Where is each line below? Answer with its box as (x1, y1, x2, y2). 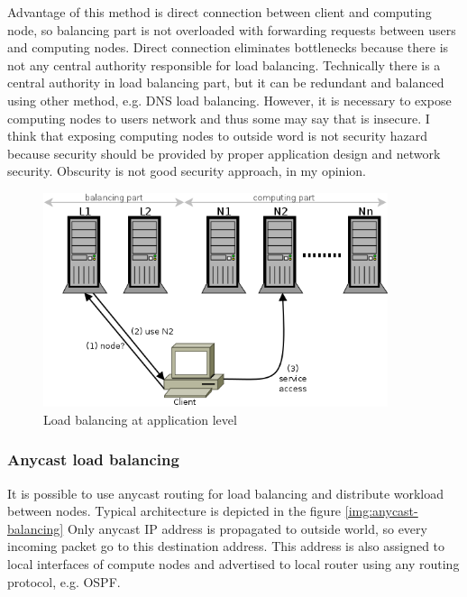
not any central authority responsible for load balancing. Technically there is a (7, 55, 441, 74)
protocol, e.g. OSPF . (7, 572, 121, 591)
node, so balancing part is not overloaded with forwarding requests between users (7, 20, 456, 39)
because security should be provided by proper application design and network (7, 143, 441, 162)
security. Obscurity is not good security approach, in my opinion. (7, 161, 366, 180)
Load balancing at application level (43, 409, 237, 428)
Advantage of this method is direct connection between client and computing (7, 3, 432, 21)
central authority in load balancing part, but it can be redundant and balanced (7, 73, 444, 92)
